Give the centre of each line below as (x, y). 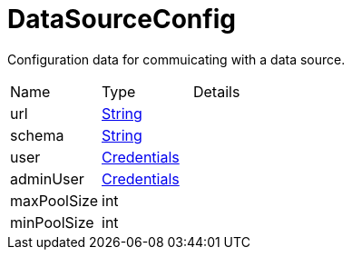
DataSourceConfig (122, 19)
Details (216, 91)
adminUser (47, 178)
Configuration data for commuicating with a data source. (176, 59)
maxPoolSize (54, 200)
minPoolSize (52, 222)
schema (37, 135)
